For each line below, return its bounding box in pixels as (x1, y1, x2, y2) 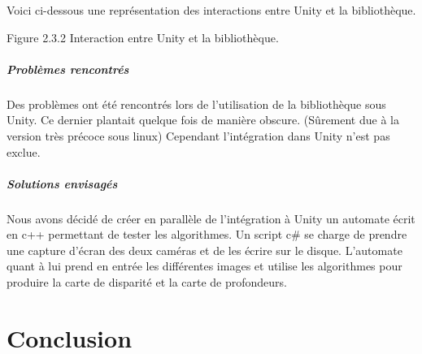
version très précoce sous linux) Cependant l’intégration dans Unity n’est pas (7, 127, 390, 144)
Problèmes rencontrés (7, 60, 129, 77)
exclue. (7, 143, 41, 160)
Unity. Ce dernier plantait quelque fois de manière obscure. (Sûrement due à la (7, 111, 399, 128)
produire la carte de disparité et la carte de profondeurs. (7, 274, 288, 291)
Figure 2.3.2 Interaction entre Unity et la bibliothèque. (7, 28, 279, 45)
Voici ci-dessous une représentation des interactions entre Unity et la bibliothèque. (7, 2, 416, 18)
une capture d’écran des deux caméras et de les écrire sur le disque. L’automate (7, 241, 402, 258)
